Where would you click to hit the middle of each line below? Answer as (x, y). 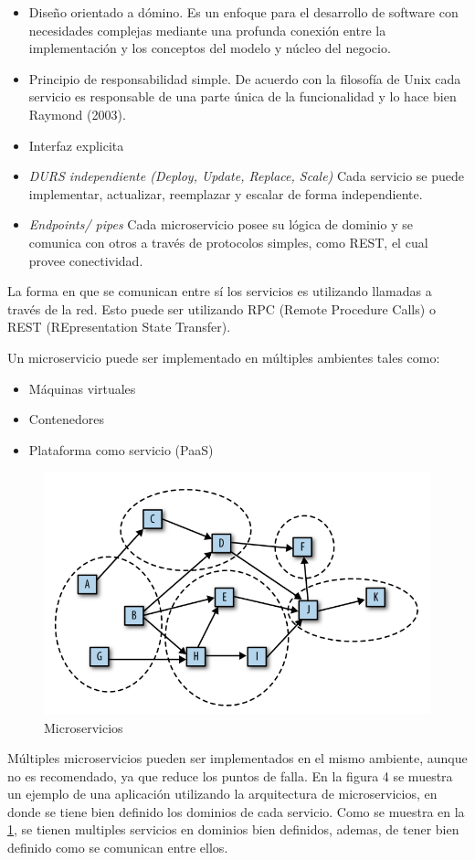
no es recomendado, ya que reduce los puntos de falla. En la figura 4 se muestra (230, 775)
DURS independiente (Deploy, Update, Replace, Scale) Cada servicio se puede (246, 176)
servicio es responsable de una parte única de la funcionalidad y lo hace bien (243, 96)
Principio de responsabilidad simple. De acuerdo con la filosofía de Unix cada (245, 78)
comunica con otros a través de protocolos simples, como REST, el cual (228, 242)
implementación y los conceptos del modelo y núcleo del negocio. (210, 48)
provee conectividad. (86, 260)
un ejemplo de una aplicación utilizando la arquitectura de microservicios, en (222, 794)
